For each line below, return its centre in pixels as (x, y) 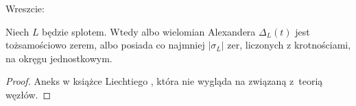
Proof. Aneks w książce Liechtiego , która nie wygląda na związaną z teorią (164, 81)
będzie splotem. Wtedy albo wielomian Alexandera (149, 31)
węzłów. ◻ (28, 94)
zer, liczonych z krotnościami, (289, 45)
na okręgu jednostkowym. (59, 58)
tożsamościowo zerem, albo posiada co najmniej (105, 45)
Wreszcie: (25, 8)
